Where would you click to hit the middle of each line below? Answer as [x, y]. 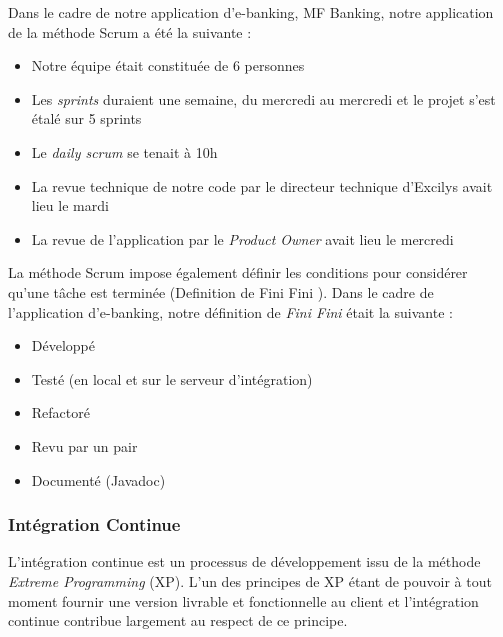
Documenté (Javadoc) [98, 479]
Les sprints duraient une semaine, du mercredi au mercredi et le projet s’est [263, 98]
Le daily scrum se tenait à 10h [124, 151]
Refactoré [60, 412]
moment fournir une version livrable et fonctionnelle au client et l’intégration [243, 600]
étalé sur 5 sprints [86, 118]
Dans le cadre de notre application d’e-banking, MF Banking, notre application [251, 12]
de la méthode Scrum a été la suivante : [130, 31]
